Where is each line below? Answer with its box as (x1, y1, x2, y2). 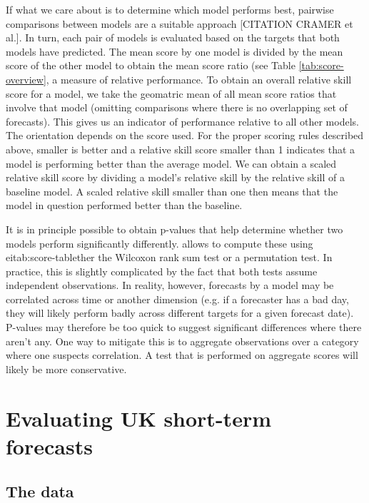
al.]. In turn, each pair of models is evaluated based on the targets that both (6, 30, 340, 45)
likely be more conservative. (6, 361, 127, 376)
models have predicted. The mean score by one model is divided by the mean (6, 44, 343, 59)
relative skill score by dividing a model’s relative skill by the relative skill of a (6, 170, 345, 185)
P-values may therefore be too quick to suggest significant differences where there (6, 320, 362, 335)
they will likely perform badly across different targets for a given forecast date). (6, 305, 354, 320)
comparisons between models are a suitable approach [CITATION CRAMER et (6, 16, 353, 31)
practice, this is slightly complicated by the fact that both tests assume (6, 263, 318, 278)
